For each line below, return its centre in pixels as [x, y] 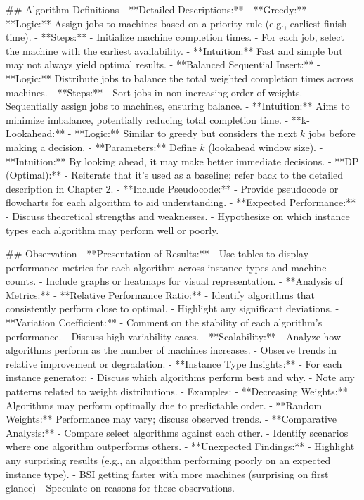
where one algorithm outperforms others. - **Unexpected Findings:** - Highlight [180, 446]
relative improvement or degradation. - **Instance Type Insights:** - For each [174, 363]
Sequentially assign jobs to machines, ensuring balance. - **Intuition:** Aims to [178, 106]
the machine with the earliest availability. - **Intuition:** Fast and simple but [174, 50]
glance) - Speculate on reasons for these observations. [120, 488]
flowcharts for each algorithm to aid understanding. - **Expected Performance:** [181, 202]
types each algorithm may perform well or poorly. [112, 230]
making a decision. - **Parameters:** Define [101, 147]
